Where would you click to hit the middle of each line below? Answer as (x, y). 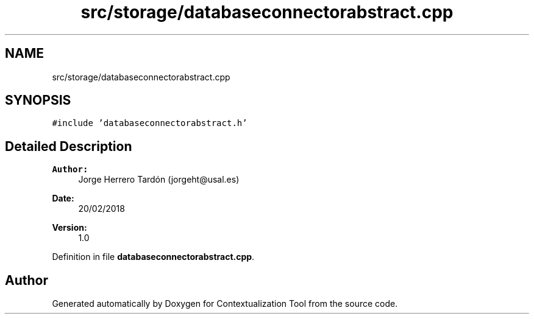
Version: (69, 228)
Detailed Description (69, 146)
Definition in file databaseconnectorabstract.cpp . (153, 257)
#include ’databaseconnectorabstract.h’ (150, 123)
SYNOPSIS (38, 100)
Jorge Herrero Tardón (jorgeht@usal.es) (159, 180)
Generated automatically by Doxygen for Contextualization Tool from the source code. (225, 304)
